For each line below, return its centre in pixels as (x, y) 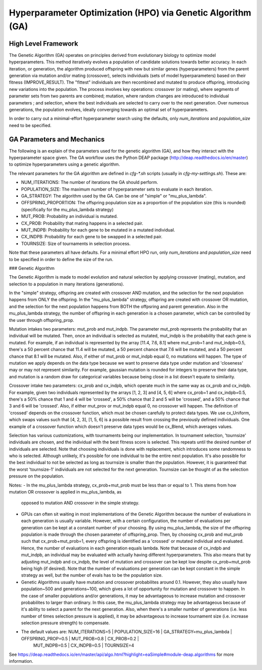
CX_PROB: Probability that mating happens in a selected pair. (82, 223)
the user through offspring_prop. (42, 320)
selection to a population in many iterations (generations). (67, 284)
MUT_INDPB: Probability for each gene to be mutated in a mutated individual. (98, 230)
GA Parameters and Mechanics (57, 139)
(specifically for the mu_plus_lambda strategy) (67, 210)
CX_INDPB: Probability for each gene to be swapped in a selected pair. (92, 237)
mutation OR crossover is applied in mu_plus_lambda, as (65, 492)
